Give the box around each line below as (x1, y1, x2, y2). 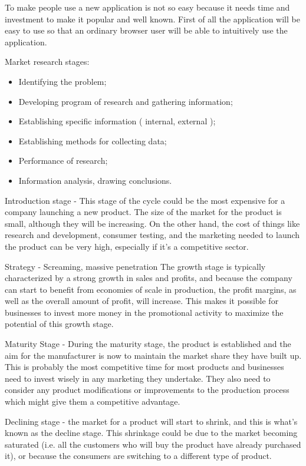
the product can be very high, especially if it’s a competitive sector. (5, 240, 249, 252)
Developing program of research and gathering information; (18, 95, 233, 107)
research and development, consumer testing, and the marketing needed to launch (5, 229, 300, 241)
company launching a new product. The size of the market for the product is (5, 206, 282, 218)
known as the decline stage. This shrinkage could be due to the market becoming (5, 427, 298, 439)
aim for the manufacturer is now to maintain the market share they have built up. (5, 349, 302, 361)
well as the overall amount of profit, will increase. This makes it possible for (5, 295, 279, 307)
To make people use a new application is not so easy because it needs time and (5, 1, 290, 13)
